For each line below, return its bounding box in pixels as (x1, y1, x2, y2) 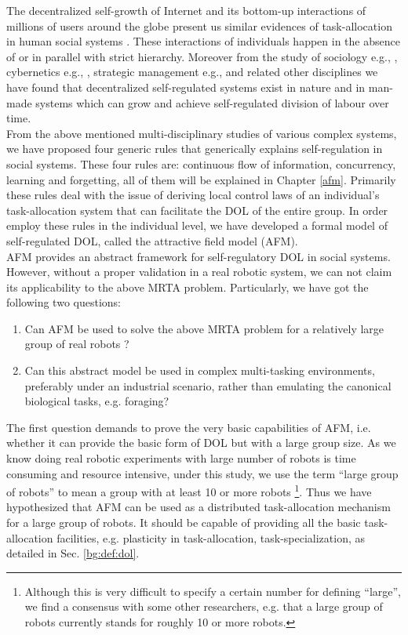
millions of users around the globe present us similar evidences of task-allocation (6, 17, 392, 34)
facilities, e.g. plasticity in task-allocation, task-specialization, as (56, 529, 366, 546)
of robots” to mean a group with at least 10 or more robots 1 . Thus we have (6, 481, 372, 499)
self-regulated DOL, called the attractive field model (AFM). (6, 232, 298, 249)
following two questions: (6, 294, 121, 310)
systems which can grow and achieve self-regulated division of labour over (35, 94, 389, 111)
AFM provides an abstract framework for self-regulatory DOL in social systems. (6, 248, 391, 264)
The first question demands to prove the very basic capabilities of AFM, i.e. (6, 419, 371, 435)
